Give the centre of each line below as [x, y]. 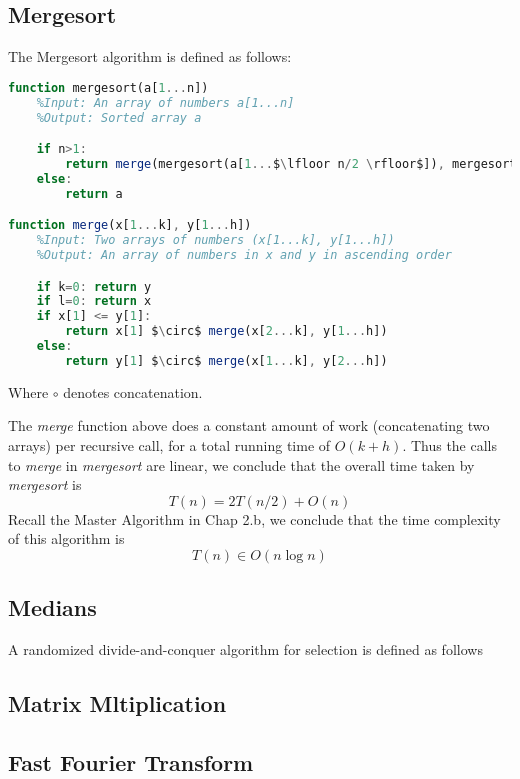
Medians [52, 607]
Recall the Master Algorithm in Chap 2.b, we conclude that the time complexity [254, 518]
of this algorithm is [66, 538]
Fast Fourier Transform [131, 761]
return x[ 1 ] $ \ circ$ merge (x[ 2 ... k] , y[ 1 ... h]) [226, 331]
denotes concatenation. [133, 391]
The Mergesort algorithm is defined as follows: [150, 56]
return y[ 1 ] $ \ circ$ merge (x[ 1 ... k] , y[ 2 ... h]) [226, 360]
